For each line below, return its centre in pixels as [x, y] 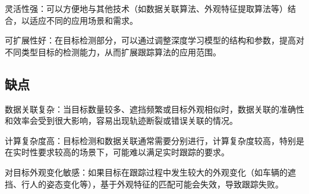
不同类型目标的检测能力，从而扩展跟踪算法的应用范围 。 [113, 51]
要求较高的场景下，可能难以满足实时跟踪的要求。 [133, 152]
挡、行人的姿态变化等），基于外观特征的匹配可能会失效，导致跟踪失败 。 [144, 184]
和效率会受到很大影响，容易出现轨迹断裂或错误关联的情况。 [121, 121]
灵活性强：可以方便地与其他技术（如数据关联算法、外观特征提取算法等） [146, 8]
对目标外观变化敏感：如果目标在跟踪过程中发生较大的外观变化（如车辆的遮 [150, 172]
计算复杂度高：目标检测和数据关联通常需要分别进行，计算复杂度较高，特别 [150, 140]
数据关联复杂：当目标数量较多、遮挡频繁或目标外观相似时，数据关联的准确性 [154, 109]
